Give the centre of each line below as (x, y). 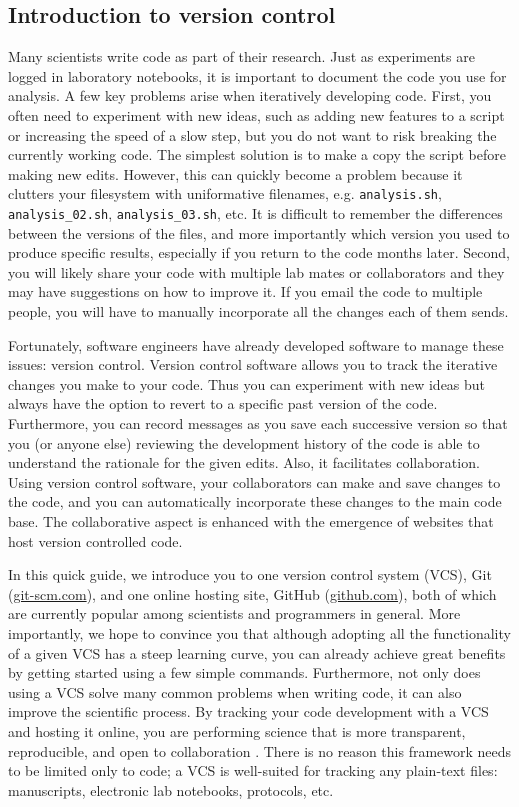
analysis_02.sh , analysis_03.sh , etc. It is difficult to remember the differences (255, 213)
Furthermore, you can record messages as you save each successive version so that (258, 423)
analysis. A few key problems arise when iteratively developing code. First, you (250, 95)
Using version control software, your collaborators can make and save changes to (254, 481)
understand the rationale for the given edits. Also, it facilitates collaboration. (244, 462)
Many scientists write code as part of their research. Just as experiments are (241, 56)
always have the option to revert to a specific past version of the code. (223, 403)
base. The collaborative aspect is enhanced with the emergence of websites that (251, 520)
